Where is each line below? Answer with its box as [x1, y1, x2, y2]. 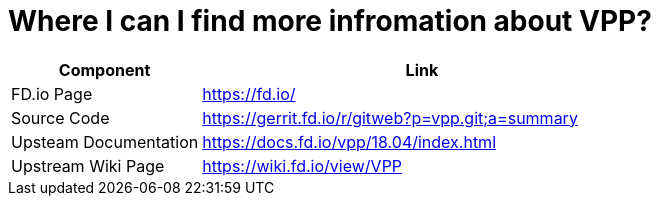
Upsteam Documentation [11, 131, 199, 152]
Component [58, 59, 151, 80]
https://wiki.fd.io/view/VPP [202, 155, 403, 176]
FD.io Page [11, 83, 93, 104]
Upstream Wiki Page [11, 155, 165, 176]
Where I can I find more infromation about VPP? [8, 4, 652, 38]
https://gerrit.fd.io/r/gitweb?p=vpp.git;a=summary [202, 107, 578, 128]
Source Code [11, 107, 110, 128]
